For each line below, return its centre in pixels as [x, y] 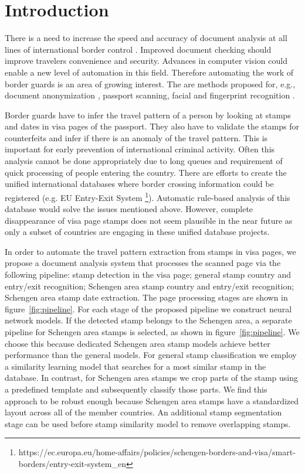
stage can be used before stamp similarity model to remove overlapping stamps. [148, 423]
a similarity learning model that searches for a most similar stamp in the [135, 366]
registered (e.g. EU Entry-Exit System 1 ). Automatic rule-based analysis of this [148, 196]
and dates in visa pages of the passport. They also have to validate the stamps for [152, 126]
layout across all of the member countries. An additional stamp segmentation [143, 412]
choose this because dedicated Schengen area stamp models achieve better [138, 343]
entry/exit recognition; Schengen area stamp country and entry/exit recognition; [150, 286]
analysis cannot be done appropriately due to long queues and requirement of [144, 161]
